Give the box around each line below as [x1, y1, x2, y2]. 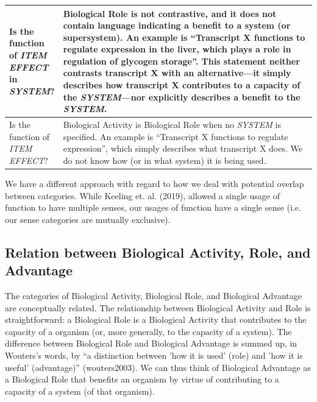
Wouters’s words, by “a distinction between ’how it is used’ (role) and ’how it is [5, 348, 303, 361]
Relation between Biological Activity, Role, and [5, 242, 311, 261]
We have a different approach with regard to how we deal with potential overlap [5, 177, 304, 189]
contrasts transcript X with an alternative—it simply [63, 66, 291, 79]
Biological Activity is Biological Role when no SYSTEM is [63, 118, 281, 131]
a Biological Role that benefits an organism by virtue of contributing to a [5, 373, 279, 386]
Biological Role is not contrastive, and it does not [63, 7, 277, 19]
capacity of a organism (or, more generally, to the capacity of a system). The [5, 325, 292, 337]
